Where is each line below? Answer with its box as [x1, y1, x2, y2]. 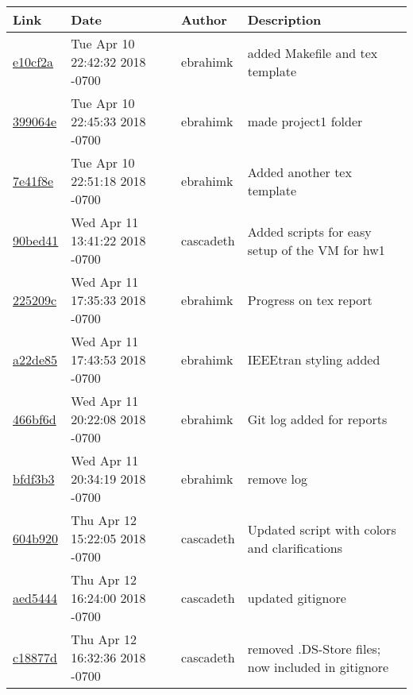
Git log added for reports [247, 410, 388, 428]
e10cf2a [13, 52, 54, 71]
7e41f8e [13, 172, 54, 190]
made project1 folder [247, 112, 363, 130]
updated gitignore [247, 589, 346, 607]
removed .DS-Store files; [247, 639, 381, 658]
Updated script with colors [247, 519, 396, 539]
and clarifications [247, 538, 343, 557]
